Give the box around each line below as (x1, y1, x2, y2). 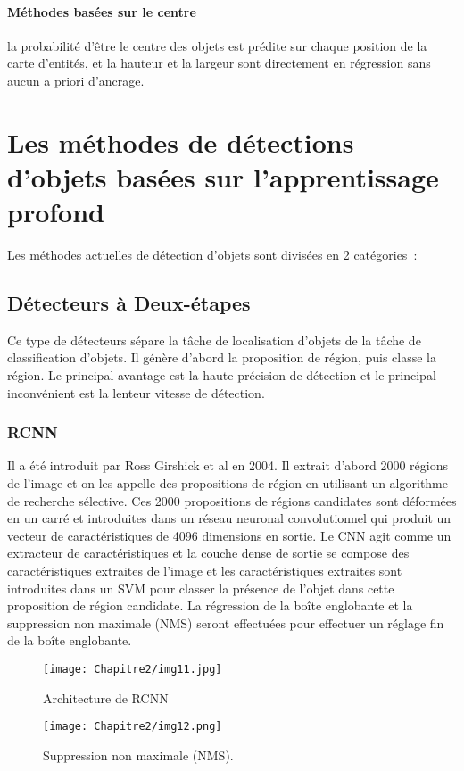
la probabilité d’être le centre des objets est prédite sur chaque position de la (7, 36, 427, 54)
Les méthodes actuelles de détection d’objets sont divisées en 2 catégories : (7, 245, 418, 264)
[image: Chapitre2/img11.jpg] (43, 663, 222, 676)
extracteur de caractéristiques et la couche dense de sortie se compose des (7, 543, 410, 562)
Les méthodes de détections (7, 123, 354, 160)
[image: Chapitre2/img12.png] (43, 720, 222, 734)
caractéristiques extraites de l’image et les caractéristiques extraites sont (7, 561, 402, 580)
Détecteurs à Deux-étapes (7, 289, 251, 317)
